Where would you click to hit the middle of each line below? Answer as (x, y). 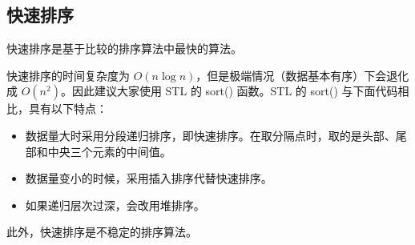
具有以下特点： (68, 108)
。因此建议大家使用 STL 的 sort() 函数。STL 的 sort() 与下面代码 (229, 91)
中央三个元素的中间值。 (109, 151)
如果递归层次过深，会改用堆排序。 (115, 205)
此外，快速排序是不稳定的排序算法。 (102, 232)
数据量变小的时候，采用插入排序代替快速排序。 (149, 178)
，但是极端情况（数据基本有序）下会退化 (302, 75)
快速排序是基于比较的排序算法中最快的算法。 (124, 48)
